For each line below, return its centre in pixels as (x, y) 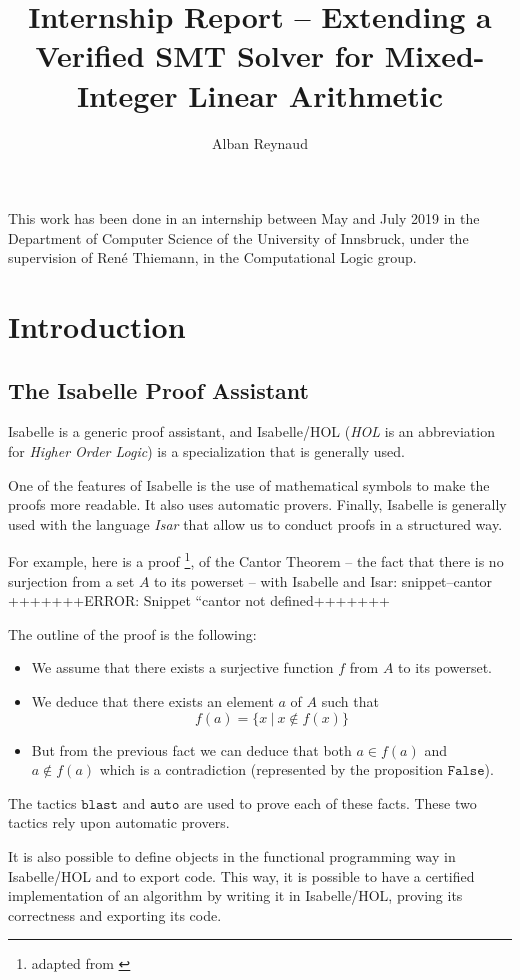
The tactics (42, 802)
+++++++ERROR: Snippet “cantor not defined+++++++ (199, 600)
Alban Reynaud (260, 142)
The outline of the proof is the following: (132, 633)
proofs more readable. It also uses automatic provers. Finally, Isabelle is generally (257, 504)
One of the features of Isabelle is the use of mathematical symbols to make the (249, 484)
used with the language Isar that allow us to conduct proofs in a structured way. (255, 523)
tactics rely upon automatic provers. (119, 822)
